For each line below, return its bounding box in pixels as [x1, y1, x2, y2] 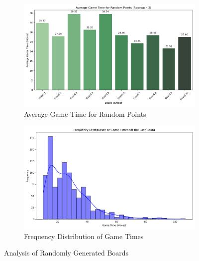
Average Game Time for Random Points [24, 108, 146, 119]
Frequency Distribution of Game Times [24, 231, 144, 241]
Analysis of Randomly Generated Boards [4, 248, 129, 258]
